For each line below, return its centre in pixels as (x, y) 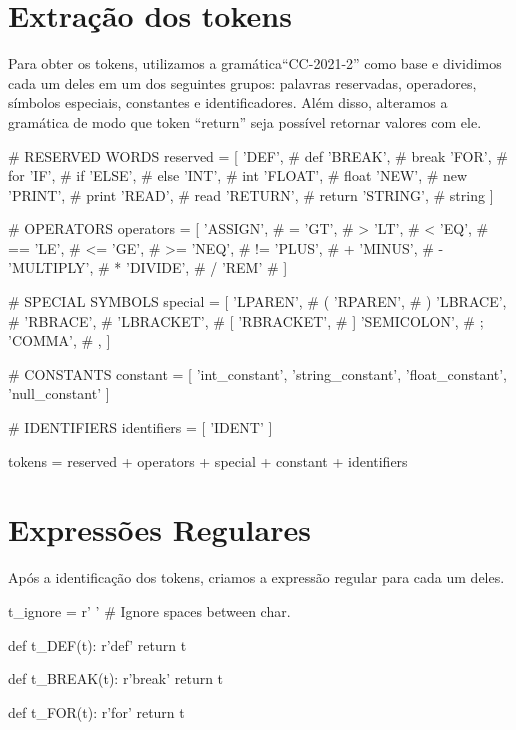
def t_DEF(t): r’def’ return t (97, 644)
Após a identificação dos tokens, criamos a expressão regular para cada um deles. (256, 577)
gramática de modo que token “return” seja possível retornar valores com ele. (245, 121)
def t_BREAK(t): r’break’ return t (116, 678)
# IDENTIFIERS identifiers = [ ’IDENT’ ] (140, 427)
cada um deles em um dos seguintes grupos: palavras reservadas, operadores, (242, 82)
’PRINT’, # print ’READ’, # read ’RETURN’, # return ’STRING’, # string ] (251, 194)
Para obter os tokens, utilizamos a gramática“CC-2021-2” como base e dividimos (255, 63)
